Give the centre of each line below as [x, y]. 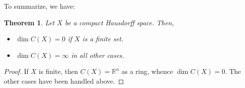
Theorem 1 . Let [29, 22]
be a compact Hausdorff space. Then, [119, 22]
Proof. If [16, 71]
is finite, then [58, 71]
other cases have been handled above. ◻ [64, 80]
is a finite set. [103, 39]
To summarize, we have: [40, 6]
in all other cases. [98, 55]
